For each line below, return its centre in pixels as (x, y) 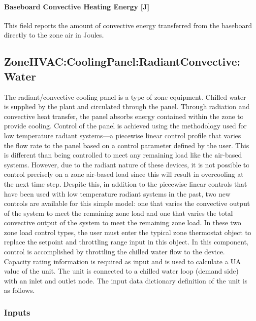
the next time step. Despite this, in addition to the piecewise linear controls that (126, 183)
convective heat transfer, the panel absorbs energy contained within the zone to (124, 116)
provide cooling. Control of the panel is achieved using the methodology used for (126, 126)
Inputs (17, 312)
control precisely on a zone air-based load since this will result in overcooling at (124, 174)
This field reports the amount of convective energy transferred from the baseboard (128, 25)
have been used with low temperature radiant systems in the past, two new (117, 193)
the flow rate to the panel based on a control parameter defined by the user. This (127, 145)
